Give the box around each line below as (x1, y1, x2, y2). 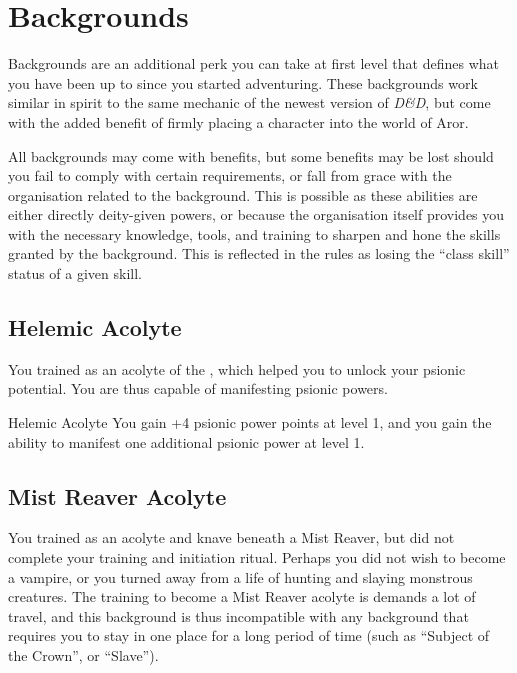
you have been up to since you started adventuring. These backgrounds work (8, 72, 478, 93)
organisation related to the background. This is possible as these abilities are (8, 184, 478, 205)
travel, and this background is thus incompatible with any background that (8, 605, 469, 626)
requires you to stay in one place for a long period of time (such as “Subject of (8, 625, 490, 646)
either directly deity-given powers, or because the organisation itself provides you (8, 204, 505, 225)
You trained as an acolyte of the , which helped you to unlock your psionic (8, 358, 466, 379)
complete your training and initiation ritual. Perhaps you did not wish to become (8, 547, 506, 568)
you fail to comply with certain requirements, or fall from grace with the (8, 165, 452, 186)
